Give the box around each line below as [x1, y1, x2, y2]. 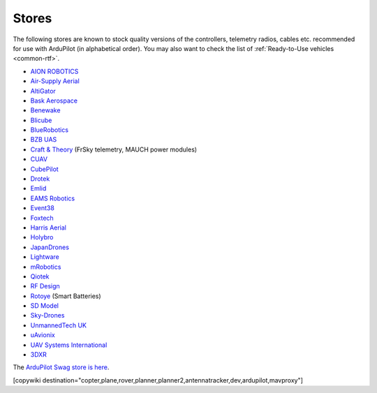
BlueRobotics [30, 126, 69, 134]
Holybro [30, 233, 54, 242]
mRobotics [30, 262, 61, 271]
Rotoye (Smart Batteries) [30, 292, 101, 300]
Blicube [30, 116, 52, 124]
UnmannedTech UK [30, 321, 87, 329]
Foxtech [30, 214, 54, 222]
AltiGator [30, 87, 56, 95]
